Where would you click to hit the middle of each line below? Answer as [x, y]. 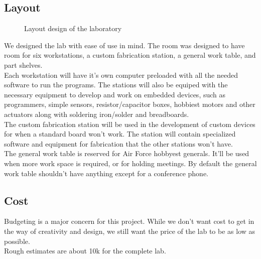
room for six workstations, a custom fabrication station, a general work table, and [130, 55]
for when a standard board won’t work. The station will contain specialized [120, 134]
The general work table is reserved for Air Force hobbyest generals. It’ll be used [127, 153]
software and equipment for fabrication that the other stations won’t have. [118, 143]
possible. [17, 241]
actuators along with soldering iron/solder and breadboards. [97, 114]
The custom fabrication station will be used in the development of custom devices [130, 124]
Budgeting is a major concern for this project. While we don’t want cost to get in [129, 221]
